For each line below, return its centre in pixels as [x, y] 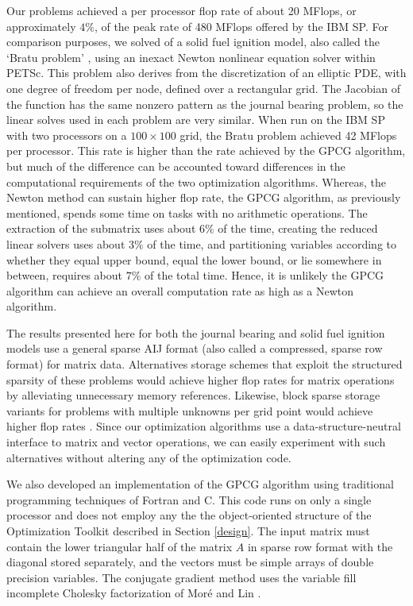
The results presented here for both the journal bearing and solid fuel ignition [196, 332]
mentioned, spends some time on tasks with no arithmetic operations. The [187, 212]
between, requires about [64, 275]
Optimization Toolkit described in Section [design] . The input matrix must [188, 531]
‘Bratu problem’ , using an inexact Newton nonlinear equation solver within [191, 57]
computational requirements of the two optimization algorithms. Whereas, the [196, 181]
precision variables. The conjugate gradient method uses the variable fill [181, 577]
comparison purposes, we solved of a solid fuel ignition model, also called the [193, 42]
